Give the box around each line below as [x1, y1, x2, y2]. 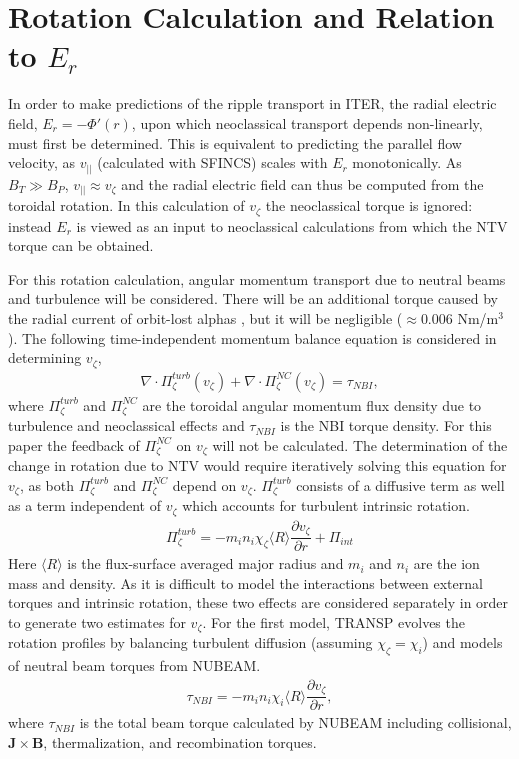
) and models [422, 632, 503, 653]
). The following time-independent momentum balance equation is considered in [8, 327, 497, 348]
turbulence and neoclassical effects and [8, 415, 245, 436]
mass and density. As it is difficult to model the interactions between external [8, 572, 483, 593]
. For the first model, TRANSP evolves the [202, 611, 465, 632]
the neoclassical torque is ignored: [265, 195, 473, 216]
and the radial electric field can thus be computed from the [121, 173, 484, 194]
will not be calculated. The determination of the [212, 434, 508, 455]
